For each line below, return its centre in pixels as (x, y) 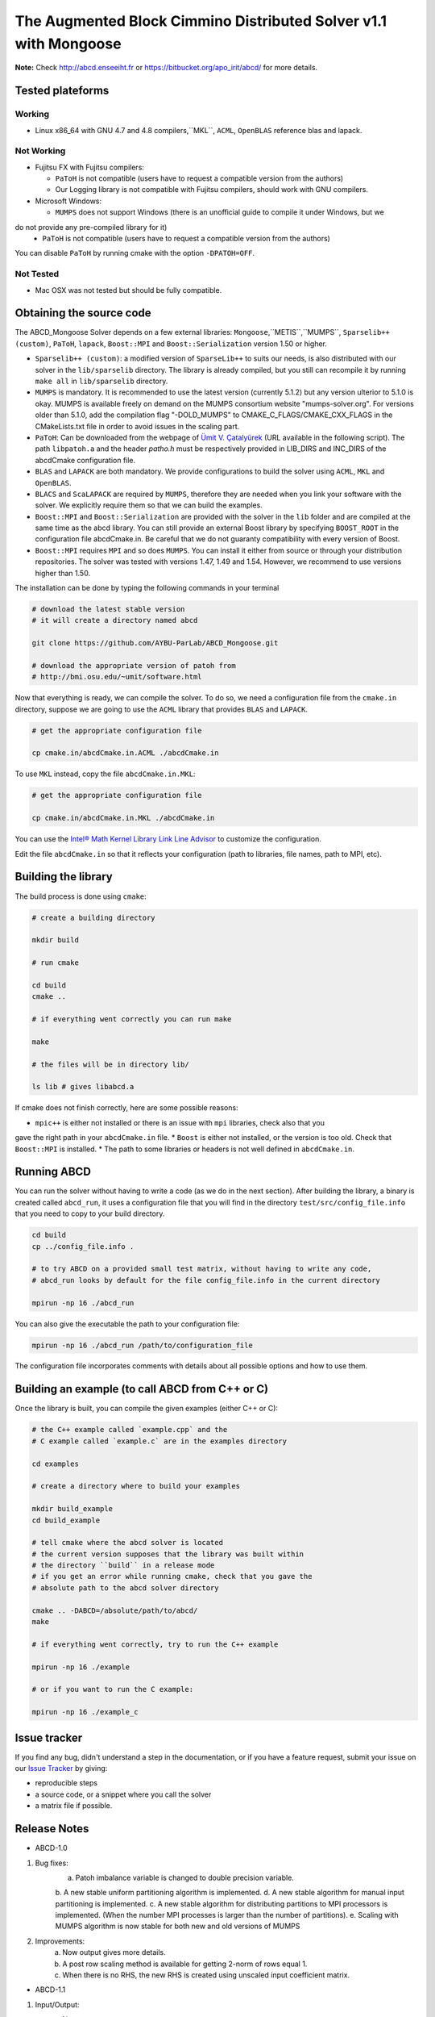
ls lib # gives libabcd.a (83, 1087)
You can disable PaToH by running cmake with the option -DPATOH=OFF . (135, 253)
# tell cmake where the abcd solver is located (127, 1543)
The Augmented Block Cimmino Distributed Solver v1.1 (201, 21)
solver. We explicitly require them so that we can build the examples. (149, 505)
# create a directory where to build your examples (136, 1486)
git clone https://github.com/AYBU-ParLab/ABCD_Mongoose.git (155, 643)
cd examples (56, 1464)
